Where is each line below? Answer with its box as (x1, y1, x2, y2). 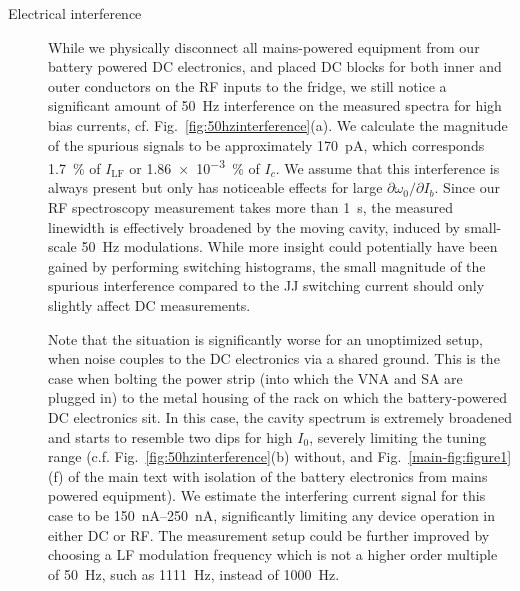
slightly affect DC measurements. (48, 294, 251, 315)
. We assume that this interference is (275, 157, 500, 178)
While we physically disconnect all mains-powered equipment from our (48, 36, 480, 57)
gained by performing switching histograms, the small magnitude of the (48, 255, 486, 276)
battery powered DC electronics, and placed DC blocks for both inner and (48, 56, 502, 77)
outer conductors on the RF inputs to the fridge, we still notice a (48, 75, 447, 96)
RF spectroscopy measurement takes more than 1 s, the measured (48, 197, 453, 217)
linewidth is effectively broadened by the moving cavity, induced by (48, 216, 460, 237)
